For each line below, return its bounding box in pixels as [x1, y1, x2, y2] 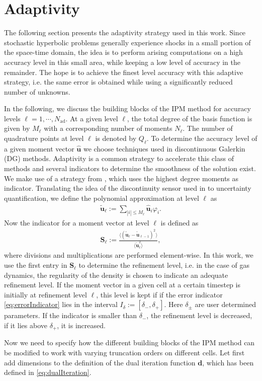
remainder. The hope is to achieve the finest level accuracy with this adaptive [4, 66, 243, 77]
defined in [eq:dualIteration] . [4, 367, 92, 377]
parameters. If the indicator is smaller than [4, 310, 137, 321]
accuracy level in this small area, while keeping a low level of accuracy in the [4, 56, 240, 67]
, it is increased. [57, 320, 106, 331]
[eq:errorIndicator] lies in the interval [4, 299, 118, 310]
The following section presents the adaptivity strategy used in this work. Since [4, 27, 246, 38]
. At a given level [65, 113, 118, 123]
